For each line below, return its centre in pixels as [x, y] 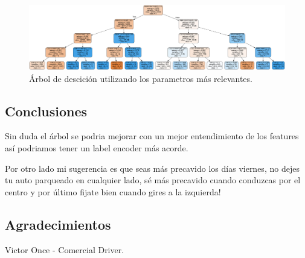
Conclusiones [46, 111]
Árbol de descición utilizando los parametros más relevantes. [141, 78]
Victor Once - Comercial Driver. [65, 249]
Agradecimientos [58, 224]
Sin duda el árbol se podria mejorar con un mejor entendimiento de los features [152, 136]
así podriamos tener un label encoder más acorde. [97, 148]
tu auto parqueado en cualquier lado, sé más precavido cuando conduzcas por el [153, 180]
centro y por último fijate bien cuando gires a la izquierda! [113, 191]
